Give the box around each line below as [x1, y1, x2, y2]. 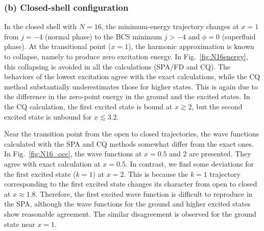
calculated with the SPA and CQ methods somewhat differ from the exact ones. [4, 138, 254, 149]
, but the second [191, 101, 243, 111]
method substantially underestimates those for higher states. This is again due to [4, 81, 258, 91]
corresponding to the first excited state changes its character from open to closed [4, 178, 257, 189]
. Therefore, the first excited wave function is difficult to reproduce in [35, 188, 253, 199]
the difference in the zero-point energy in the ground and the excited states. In [4, 91, 250, 102]
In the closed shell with [4, 21, 77, 32]
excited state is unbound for [4, 111, 92, 122]
